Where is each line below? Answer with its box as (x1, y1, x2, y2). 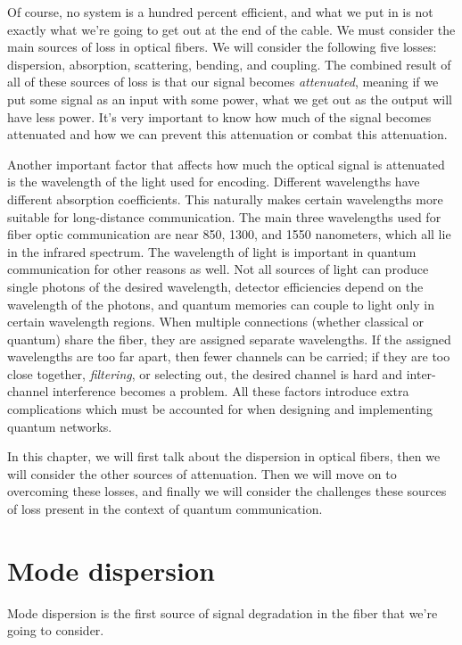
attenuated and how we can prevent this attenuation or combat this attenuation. (7, 125, 448, 144)
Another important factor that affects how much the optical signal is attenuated (7, 154, 445, 173)
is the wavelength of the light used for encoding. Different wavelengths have (7, 172, 420, 191)
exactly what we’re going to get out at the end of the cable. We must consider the (7, 20, 456, 38)
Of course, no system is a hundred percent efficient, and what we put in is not (7, 3, 433, 21)
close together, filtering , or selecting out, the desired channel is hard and (7, 364, 403, 383)
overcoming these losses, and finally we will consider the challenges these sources (7, 482, 447, 500)
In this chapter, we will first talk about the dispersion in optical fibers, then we (7, 447, 441, 466)
